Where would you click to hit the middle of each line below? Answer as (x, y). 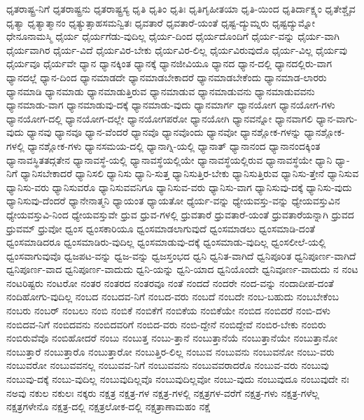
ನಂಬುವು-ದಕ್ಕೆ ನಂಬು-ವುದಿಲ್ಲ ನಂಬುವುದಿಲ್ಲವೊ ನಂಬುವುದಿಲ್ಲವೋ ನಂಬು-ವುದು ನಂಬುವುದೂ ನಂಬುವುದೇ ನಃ (178, 379)
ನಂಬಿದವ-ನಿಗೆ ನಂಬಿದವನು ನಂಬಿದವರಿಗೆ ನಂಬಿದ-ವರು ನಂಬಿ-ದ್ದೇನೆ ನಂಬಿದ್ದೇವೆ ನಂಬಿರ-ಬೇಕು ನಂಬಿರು (166, 324)
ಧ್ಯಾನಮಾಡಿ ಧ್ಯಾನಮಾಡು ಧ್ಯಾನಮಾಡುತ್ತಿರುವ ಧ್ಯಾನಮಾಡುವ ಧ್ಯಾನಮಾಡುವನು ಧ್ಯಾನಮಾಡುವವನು (161, 91)
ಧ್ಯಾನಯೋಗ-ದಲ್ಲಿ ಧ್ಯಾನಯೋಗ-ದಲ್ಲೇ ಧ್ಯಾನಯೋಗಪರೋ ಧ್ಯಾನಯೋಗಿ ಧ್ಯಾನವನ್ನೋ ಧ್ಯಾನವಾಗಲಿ (160, 118)
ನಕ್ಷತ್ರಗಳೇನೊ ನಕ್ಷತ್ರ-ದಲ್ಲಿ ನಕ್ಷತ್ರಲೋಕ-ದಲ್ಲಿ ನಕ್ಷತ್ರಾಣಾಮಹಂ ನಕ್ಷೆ (108, 406)
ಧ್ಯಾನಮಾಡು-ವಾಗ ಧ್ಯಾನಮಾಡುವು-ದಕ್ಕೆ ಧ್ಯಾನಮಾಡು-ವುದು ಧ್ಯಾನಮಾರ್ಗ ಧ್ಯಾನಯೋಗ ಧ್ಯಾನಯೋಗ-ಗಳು (171, 105)
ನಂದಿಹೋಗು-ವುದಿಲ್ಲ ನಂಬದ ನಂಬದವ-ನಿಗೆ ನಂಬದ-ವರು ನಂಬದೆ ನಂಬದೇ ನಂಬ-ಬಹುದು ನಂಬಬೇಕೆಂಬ (173, 296)
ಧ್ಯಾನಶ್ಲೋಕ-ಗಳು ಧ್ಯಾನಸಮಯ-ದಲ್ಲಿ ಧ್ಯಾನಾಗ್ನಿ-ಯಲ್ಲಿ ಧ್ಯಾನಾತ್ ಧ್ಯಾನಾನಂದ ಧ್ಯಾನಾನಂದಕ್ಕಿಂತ (174, 145)
